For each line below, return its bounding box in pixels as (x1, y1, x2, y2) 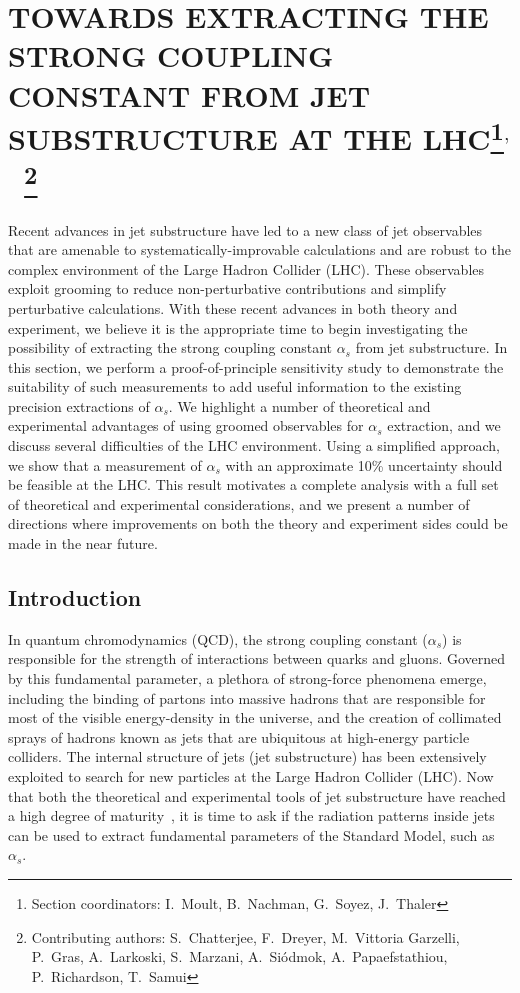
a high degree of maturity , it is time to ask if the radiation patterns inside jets (8, 805, 495, 826)
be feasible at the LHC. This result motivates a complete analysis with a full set (8, 474, 499, 495)
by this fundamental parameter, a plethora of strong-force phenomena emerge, (8, 668, 487, 689)
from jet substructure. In (355, 337, 508, 358)
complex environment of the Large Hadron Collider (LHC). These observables (8, 258, 485, 279)
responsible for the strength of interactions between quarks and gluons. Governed (8, 648, 506, 669)
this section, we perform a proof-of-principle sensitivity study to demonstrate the (8, 356, 504, 377)
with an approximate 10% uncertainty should (225, 454, 503, 475)
